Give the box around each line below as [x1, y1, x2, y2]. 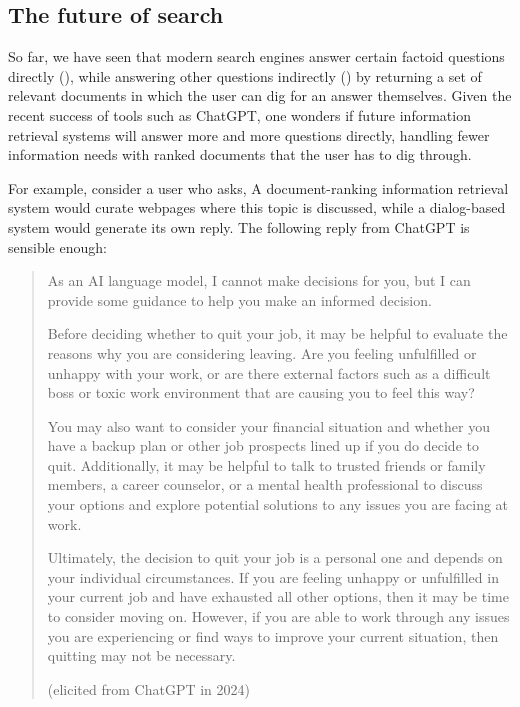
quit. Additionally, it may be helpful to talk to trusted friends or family [47, 454, 486, 475]
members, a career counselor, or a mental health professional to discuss [47, 474, 483, 495]
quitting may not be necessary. [47, 645, 236, 666]
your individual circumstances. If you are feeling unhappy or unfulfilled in [47, 566, 499, 587]
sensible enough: [8, 236, 107, 257]
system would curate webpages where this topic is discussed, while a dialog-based [8, 197, 506, 218]
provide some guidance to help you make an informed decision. [47, 289, 432, 310]
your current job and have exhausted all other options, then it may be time [47, 586, 509, 607]
